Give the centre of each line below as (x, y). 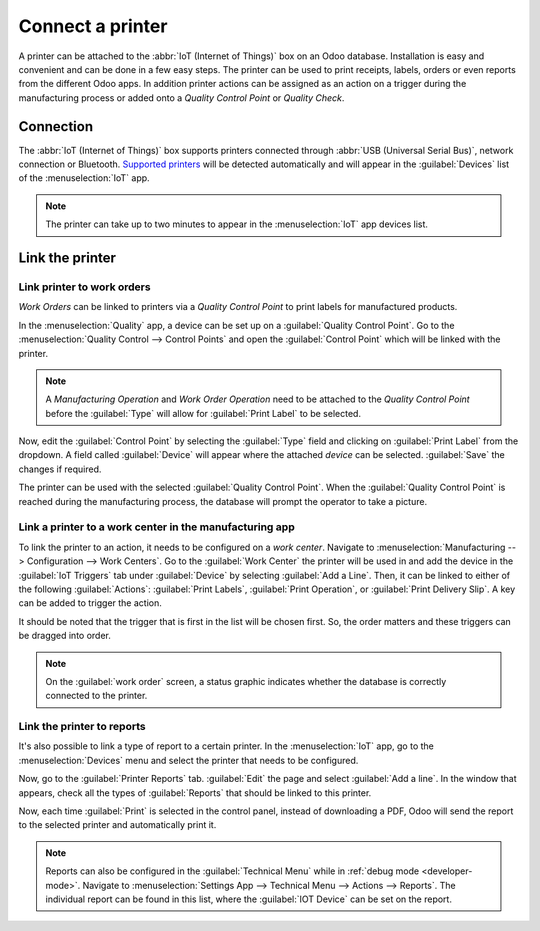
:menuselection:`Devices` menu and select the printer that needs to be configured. (188, 760)
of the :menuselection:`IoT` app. (84, 178)
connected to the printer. (96, 696)
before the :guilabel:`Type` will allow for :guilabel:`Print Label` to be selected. (203, 413)
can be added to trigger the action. (90, 603)
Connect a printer (93, 26)
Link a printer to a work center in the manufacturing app (156, 527)
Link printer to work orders (84, 287)
